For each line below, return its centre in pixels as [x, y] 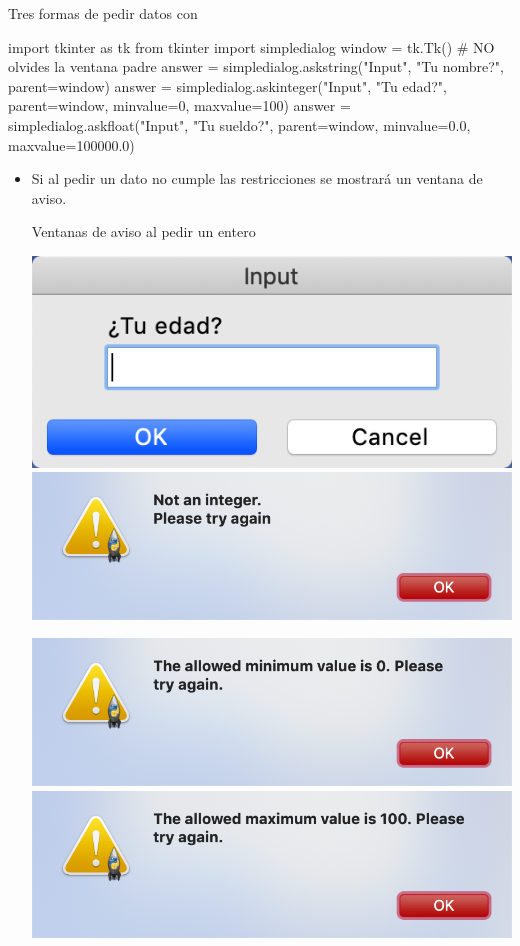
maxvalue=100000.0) [71, 144]
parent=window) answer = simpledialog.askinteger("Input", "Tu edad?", [227, 85]
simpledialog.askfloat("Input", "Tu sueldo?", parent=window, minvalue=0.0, [239, 124]
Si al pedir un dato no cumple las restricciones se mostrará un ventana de [257, 178]
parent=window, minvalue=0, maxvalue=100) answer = [179, 105]
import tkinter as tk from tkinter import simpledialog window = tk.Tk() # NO [251, 46]
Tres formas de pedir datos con [103, 13]
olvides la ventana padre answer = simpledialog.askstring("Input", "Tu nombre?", [256, 66]
